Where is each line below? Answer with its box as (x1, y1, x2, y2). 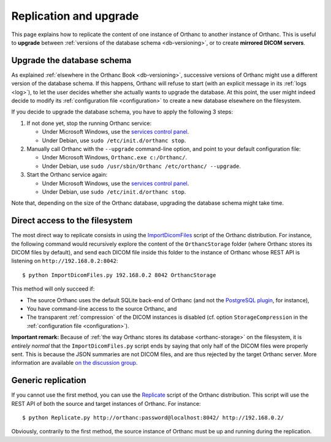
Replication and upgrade (11, 9, 139, 23)
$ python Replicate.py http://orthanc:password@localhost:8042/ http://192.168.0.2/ (22, 414, 284, 421)
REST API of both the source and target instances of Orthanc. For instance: (11, 400, 201, 407)
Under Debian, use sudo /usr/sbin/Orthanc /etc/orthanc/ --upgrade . (42, 162, 242, 170)
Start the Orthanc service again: (26, 171, 107, 178)
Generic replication (11, 375, 86, 386)
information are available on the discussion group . (11, 359, 138, 367)
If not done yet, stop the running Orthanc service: (26, 120, 152, 127)
